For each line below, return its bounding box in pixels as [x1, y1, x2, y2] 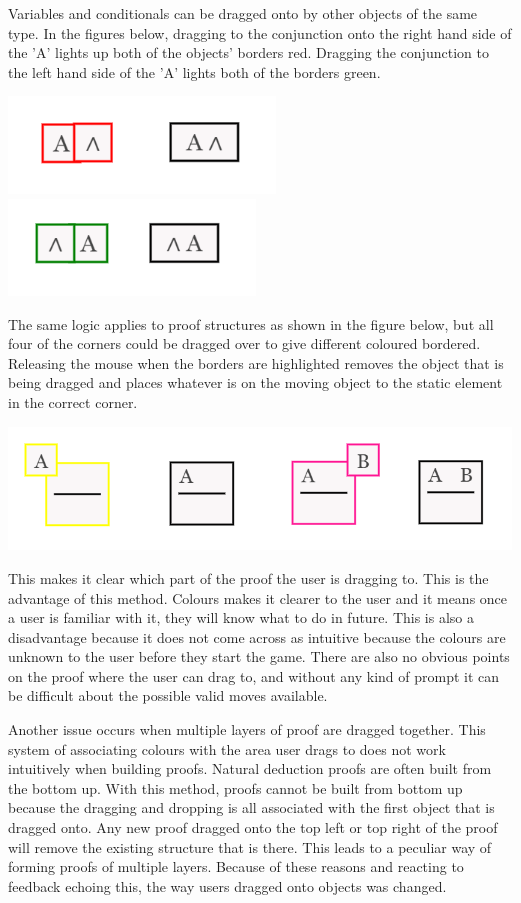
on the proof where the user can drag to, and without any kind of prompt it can [8, 665, 500, 686]
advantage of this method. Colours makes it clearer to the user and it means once [8, 587, 508, 608]
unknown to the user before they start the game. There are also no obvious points [8, 646, 510, 667]
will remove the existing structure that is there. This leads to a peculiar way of [8, 836, 492, 857]
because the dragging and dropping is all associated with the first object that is [8, 797, 495, 818]
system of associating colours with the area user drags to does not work [8, 738, 446, 759]
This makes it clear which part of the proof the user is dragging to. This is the [8, 567, 489, 588]
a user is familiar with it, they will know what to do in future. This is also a [8, 607, 475, 628]
